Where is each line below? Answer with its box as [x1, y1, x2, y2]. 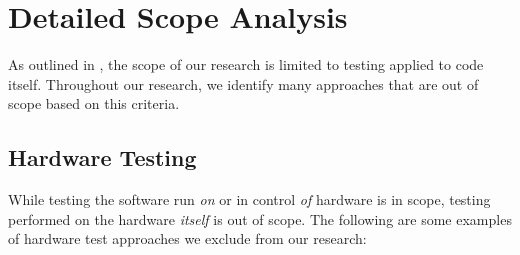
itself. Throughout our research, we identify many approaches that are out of [8, 73, 479, 94]
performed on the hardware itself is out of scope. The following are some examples [8, 208, 512, 229]
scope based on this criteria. [8, 93, 180, 114]
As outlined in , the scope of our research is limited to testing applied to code [8, 54, 484, 75]
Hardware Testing [8, 142, 197, 173]
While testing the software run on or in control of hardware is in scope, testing [8, 189, 491, 210]
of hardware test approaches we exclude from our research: [8, 228, 367, 249]
